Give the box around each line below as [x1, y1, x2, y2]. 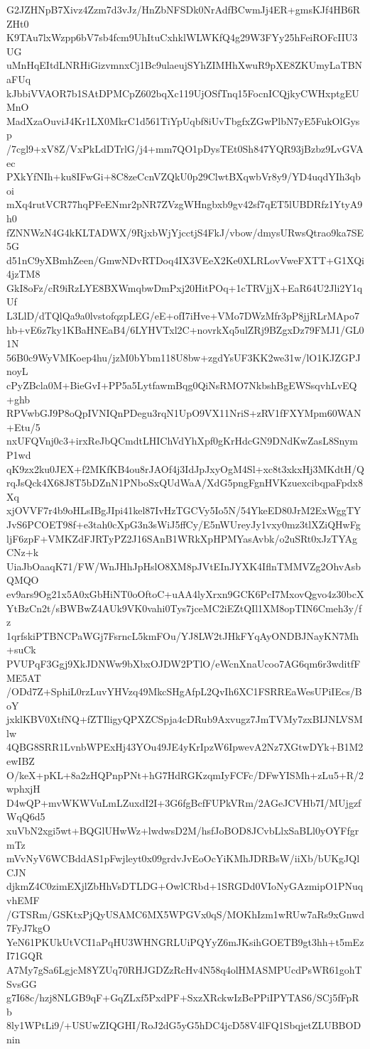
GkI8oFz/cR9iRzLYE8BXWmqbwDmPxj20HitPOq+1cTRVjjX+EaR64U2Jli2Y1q [6, 280, 363, 295]
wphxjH [6, 781, 40, 796]
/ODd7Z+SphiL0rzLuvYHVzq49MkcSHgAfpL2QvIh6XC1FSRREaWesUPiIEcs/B [6, 684, 362, 699]
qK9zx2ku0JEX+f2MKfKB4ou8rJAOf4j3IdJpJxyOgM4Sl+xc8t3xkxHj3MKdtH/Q [6, 461, 364, 476]
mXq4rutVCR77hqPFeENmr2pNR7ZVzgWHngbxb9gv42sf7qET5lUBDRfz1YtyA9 [6, 197, 363, 212]
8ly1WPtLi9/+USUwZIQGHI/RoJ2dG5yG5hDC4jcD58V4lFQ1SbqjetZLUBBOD [6, 1018, 361, 1033]
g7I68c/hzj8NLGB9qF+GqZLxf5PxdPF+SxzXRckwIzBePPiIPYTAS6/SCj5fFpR [6, 990, 359, 1005]
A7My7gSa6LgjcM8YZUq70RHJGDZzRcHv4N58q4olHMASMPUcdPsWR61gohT [6, 962, 362, 977]
